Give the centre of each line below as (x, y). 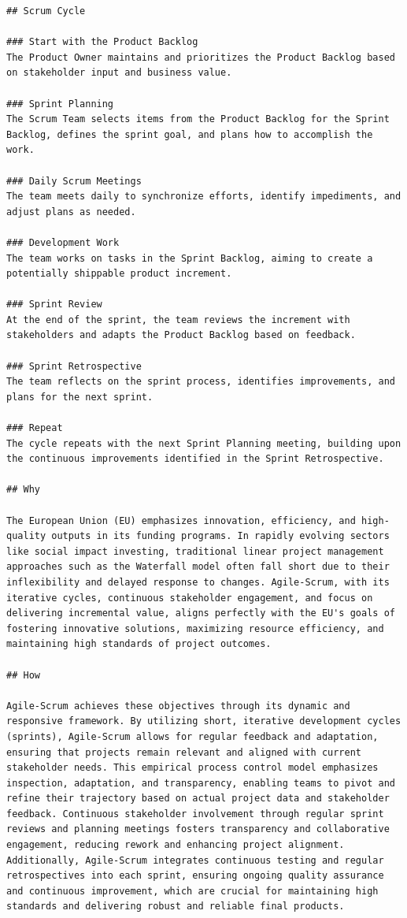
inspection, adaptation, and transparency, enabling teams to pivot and (201, 783)
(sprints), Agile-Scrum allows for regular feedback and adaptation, (192, 736)
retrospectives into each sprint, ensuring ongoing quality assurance (195, 876)
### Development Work (63, 242)
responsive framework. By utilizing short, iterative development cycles (204, 721)
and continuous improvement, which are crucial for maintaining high (192, 891)
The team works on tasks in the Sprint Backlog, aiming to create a (190, 258)
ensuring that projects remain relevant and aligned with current (184, 752)
